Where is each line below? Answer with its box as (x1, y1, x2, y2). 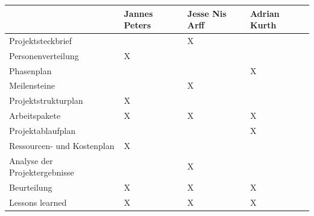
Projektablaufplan (9, 124, 75, 136)
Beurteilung (9, 181, 53, 194)
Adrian (250, 7, 280, 19)
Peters (124, 19, 151, 31)
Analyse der (9, 154, 53, 167)
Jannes (124, 7, 153, 19)
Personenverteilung (9, 49, 79, 62)
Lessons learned (9, 195, 67, 208)
